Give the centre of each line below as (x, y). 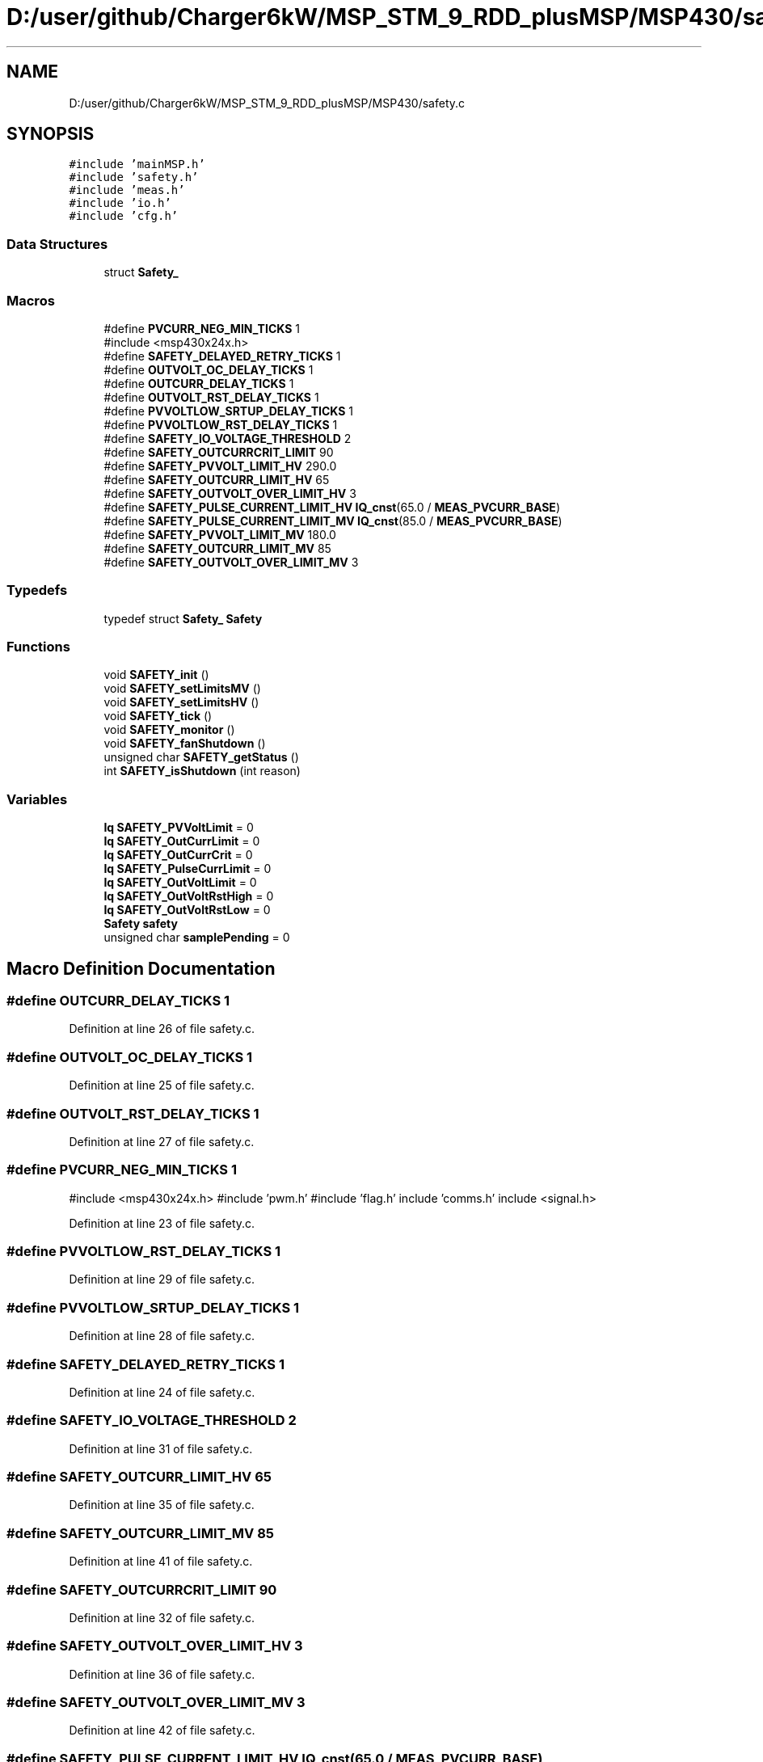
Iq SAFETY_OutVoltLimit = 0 (180, 883)
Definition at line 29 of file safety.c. (162, 1279)
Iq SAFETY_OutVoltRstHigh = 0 (189, 896)
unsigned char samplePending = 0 (197, 938)
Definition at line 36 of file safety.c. (162, 1674)
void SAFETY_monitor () (169, 730)
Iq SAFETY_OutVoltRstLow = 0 (187, 910)
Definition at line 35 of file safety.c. (162, 1505)
